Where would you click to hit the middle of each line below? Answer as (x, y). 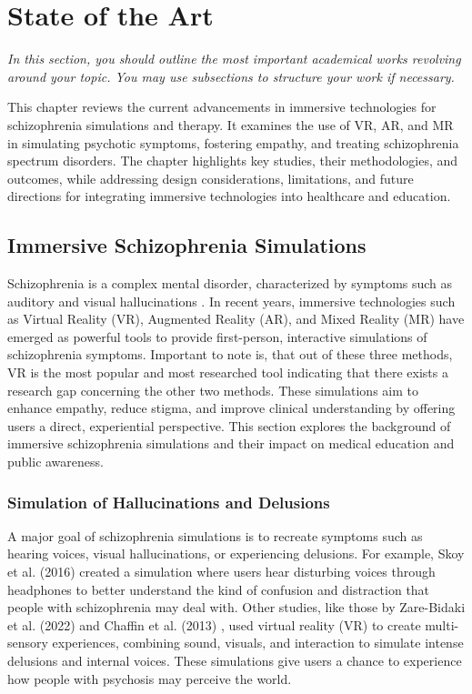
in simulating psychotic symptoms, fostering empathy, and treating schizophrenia (233, 142)
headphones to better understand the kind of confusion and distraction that (219, 589)
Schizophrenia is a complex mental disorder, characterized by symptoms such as (230, 283)
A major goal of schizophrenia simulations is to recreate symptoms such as (215, 535)
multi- (442, 624)
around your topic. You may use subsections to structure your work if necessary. (231, 76)
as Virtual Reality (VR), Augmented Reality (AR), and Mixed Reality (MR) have (236, 319)
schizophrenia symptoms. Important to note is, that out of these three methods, (230, 354)
